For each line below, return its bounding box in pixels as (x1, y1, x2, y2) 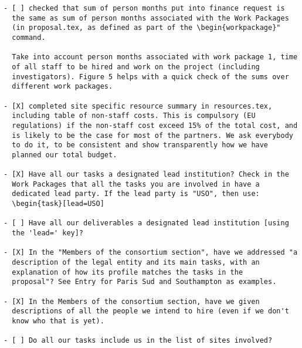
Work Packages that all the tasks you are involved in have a (12, 180, 260, 188)
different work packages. (12, 82, 113, 91)
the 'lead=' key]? (12, 229, 84, 238)
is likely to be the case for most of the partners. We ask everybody (12, 131, 293, 140)
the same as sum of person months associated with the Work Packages (12, 13, 289, 22)
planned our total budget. (12, 150, 117, 159)
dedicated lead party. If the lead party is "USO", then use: (12, 190, 260, 198)
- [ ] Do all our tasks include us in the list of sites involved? (4, 336, 273, 345)
